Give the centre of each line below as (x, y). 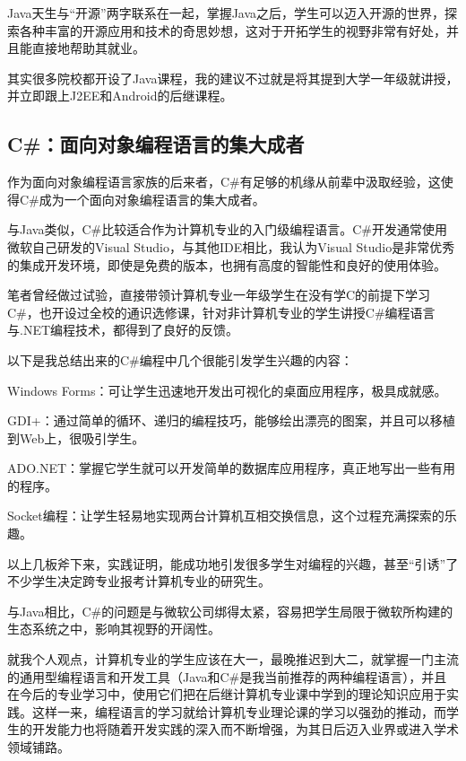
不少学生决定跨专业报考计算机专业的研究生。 (139, 581)
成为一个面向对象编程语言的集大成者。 (152, 199)
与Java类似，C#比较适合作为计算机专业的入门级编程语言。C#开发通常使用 (227, 229)
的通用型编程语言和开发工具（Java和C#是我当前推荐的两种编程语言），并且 (227, 676)
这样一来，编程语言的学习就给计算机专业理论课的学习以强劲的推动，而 (239, 711)
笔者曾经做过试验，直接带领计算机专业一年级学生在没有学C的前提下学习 (219, 295)
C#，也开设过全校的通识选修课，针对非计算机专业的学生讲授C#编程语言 (221, 312)
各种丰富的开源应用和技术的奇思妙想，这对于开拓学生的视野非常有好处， (233, 30)
